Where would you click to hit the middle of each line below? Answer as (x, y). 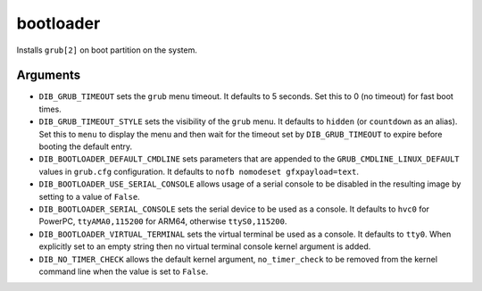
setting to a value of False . (89, 196)
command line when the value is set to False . (124, 271)
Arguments (49, 75)
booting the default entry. (86, 146)
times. (50, 109)
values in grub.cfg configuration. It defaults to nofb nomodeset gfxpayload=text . (199, 171)
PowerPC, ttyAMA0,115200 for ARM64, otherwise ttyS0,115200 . (163, 221)
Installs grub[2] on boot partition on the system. (107, 50)
